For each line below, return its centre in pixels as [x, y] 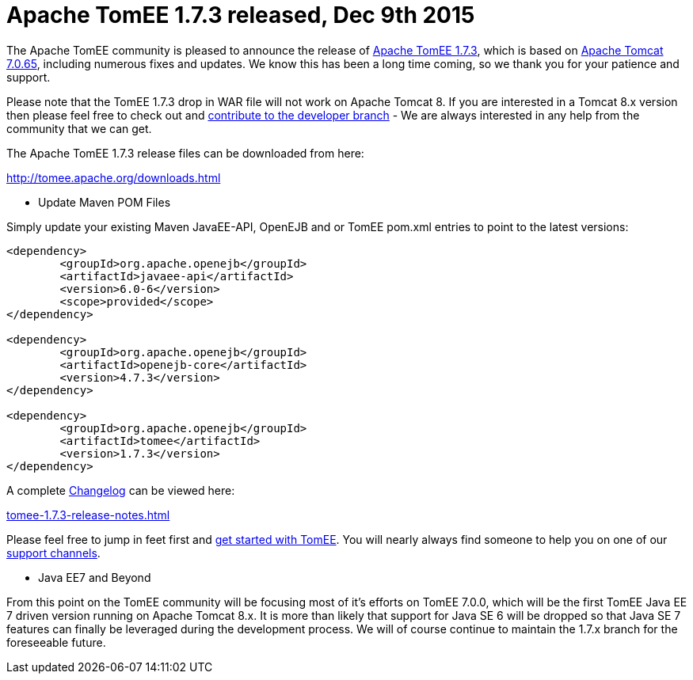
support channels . [53, 553]
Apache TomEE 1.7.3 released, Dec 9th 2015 [241, 15]
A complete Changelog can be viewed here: [121, 490]
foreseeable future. [56, 642]
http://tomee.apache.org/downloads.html [114, 177]
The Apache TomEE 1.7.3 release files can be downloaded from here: [185, 153]
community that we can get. [79, 128]
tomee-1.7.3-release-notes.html [88, 515]
